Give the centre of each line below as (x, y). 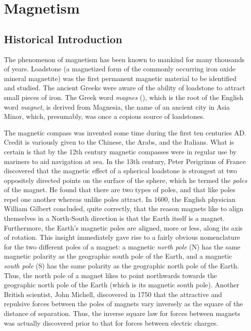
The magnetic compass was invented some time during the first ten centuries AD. (125, 132)
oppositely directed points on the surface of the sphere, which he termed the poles (125, 180)
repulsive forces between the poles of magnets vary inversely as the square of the (124, 304)
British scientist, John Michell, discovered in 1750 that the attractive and (113, 294)
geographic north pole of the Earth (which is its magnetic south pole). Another (122, 285)
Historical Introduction (63, 39)
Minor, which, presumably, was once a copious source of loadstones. (104, 116)
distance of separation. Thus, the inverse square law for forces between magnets (122, 313)
